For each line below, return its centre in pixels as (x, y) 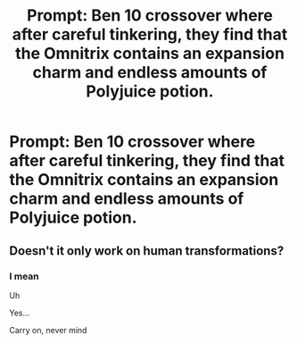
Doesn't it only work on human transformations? (147, 251)
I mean (24, 276)
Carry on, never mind (48, 330)
